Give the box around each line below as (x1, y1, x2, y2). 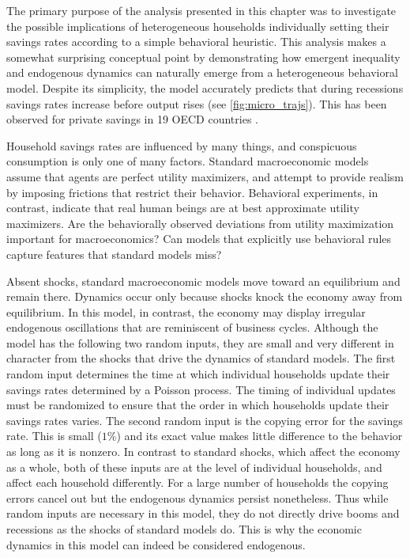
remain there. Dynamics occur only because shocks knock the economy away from (6, 288, 403, 305)
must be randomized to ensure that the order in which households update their (6, 397, 389, 413)
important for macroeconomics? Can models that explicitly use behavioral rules (6, 230, 392, 247)
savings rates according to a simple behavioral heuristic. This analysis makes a (6, 33, 386, 50)
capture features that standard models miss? (6, 245, 222, 262)
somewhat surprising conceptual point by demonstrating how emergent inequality (6, 48, 401, 65)
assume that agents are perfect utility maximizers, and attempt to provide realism (6, 168, 404, 184)
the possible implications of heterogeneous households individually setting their (6, 17, 389, 34)
